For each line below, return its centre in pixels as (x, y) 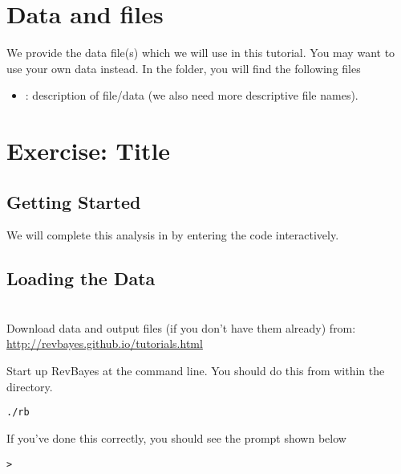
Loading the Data (81, 278)
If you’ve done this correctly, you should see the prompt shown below (176, 437)
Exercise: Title (89, 151)
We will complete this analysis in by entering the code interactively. (173, 235)
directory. (30, 386)
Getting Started (74, 201)
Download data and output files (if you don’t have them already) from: (181, 327)
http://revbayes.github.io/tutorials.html (105, 343)
